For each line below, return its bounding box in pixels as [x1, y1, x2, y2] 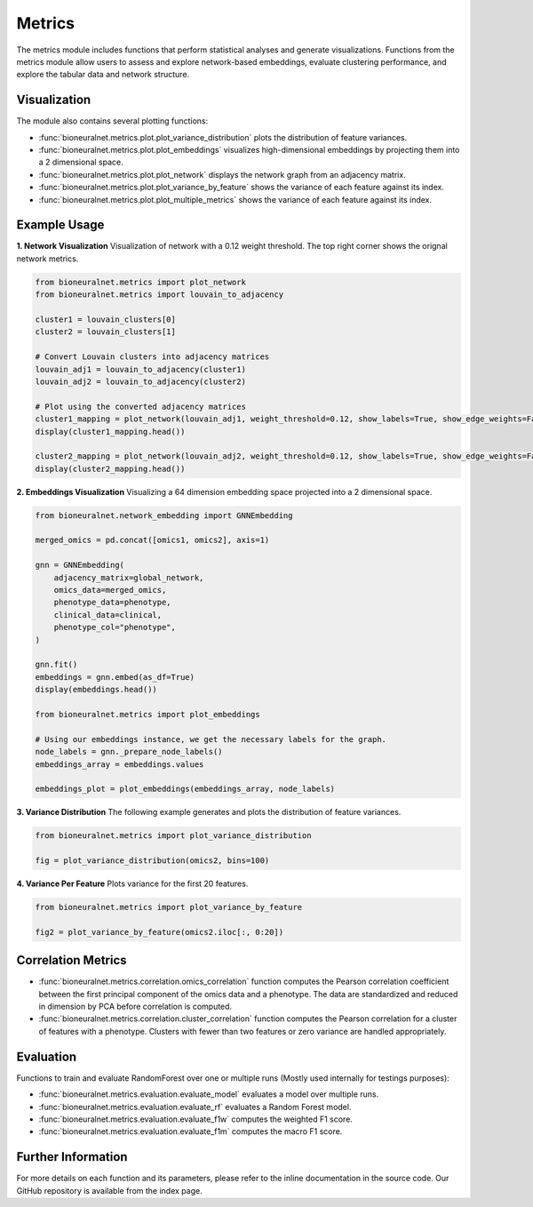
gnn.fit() [35, 659, 78, 670]
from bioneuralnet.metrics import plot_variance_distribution [35, 831, 312, 841]
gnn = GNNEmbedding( [35, 560, 124, 571]
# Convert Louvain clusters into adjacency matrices [35, 352, 270, 362]
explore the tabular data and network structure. [16, 69, 190, 80]
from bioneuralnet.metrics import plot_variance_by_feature [35, 902, 303, 912]
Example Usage [16, 218, 105, 233]
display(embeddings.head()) [35, 684, 157, 695]
